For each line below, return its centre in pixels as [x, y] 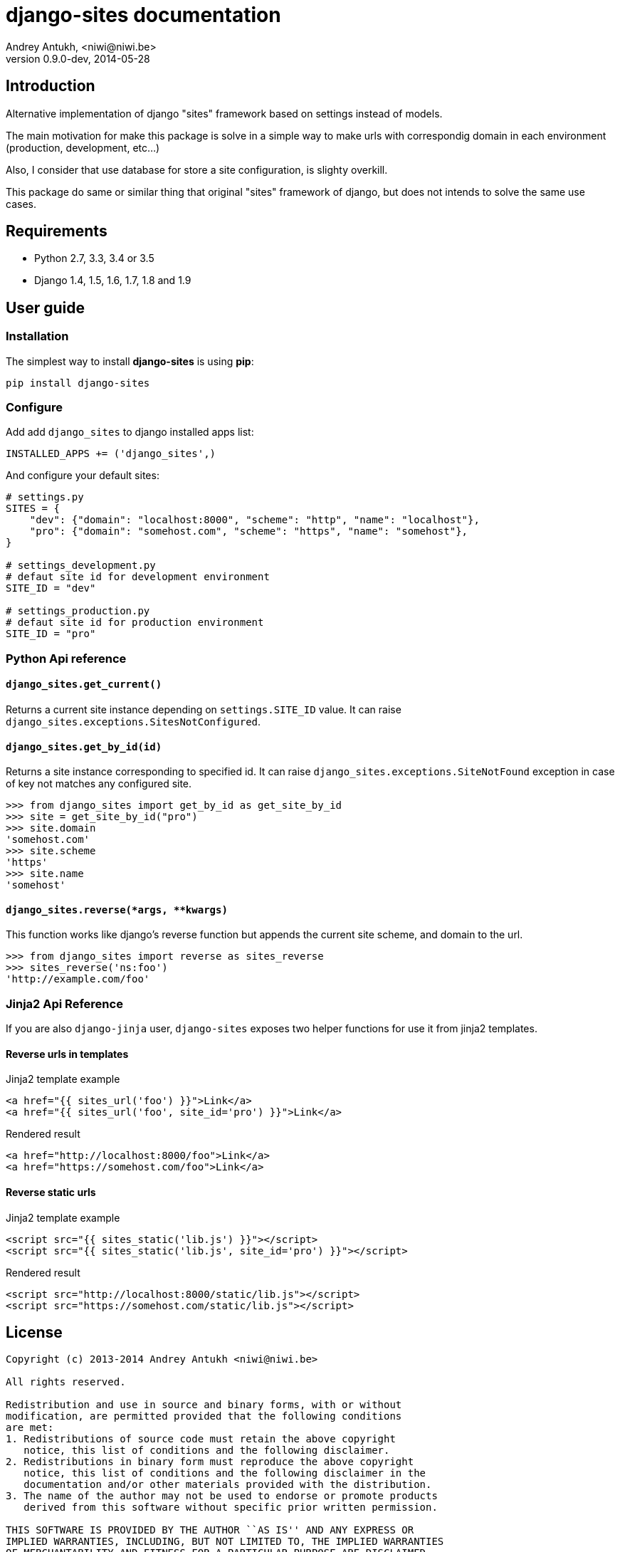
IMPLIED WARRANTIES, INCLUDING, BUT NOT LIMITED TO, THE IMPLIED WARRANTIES [225, 1542]
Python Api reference [66, 658]
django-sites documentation [143, 15]
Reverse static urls [51, 1192]
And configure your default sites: [83, 476]
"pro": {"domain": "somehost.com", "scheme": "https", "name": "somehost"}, [249, 531]
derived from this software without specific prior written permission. [231, 1508]
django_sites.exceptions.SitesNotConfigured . [133, 722]
